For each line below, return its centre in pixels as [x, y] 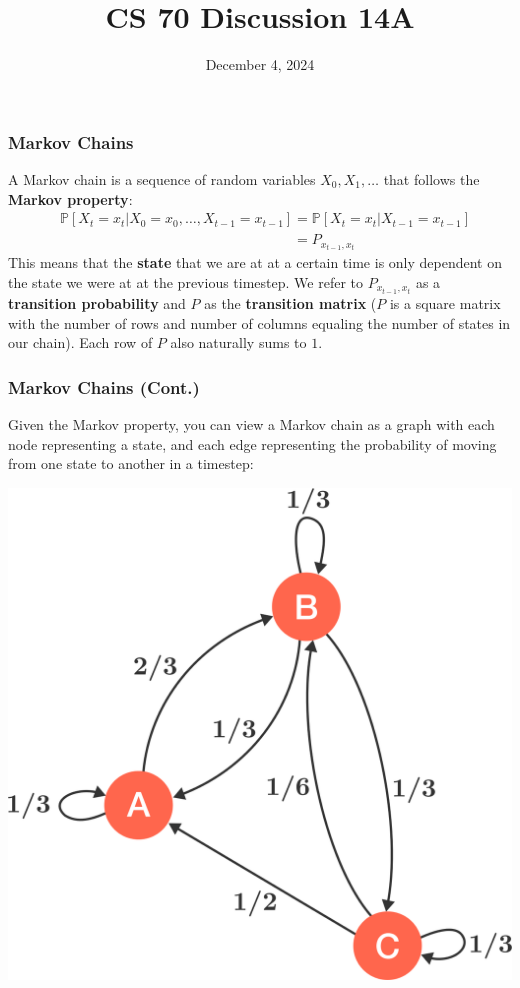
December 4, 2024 [260, 64]
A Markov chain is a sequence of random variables [162, 179]
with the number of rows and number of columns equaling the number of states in [259, 322]
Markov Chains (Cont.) [104, 386]
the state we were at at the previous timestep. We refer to [185, 281]
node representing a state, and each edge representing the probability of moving [252, 443]
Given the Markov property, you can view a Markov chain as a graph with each [251, 424]
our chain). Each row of [80, 342]
